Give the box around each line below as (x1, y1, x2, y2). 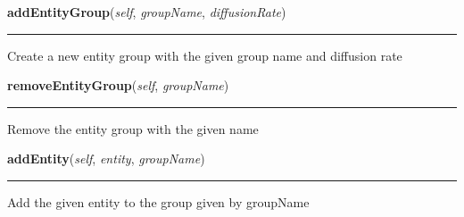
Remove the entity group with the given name (7, 119, 259, 138)
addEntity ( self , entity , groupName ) (7, 149, 205, 168)
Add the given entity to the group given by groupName (7, 192, 310, 211)
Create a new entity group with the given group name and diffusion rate (7, 46, 402, 64)
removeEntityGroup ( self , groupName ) (7, 76, 229, 95)
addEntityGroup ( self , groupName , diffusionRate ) (7, 3, 286, 21)
